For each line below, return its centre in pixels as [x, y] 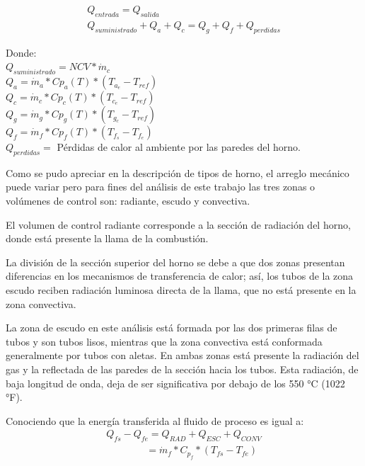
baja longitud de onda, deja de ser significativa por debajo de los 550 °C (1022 [175, 383]
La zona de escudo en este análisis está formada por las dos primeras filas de [172, 328]
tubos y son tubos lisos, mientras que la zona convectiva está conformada [164, 341]
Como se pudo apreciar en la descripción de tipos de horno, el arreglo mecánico [178, 172]
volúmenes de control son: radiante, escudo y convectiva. [128, 201]
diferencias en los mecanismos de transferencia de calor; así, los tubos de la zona [180, 276]
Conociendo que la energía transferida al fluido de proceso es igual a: [155, 420]
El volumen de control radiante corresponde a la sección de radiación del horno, [178, 224]
